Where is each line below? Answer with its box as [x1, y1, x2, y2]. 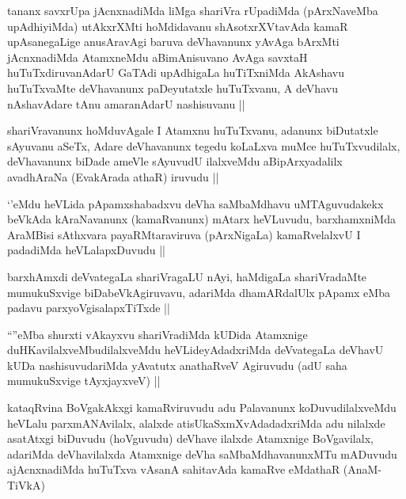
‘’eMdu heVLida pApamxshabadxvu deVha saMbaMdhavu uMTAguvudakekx [7, 195, 384, 211]
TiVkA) [7, 477, 45, 493]
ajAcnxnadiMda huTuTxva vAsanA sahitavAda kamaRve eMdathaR [7, 461, 340, 478]
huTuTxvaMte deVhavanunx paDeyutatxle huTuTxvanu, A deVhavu [7, 79, 338, 96]
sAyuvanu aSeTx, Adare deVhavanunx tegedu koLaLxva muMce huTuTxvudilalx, [7, 137, 400, 154]
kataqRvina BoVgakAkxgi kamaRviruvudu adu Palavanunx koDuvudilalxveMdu [7, 399, 397, 416]
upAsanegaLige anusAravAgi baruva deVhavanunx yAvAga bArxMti [7, 33, 340, 50]
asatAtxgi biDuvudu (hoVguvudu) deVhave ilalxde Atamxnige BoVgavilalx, [7, 430, 374, 447]
